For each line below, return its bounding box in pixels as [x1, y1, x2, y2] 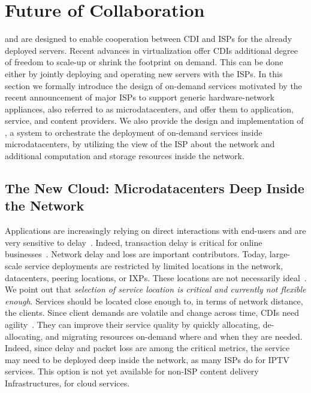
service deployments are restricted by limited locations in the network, [25, 260, 283, 272]
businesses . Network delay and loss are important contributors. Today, [5, 248, 267, 260]
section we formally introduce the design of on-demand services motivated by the [5, 79, 302, 92]
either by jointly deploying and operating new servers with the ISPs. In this [5, 67, 283, 80]
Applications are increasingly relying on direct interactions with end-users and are [5, 224, 306, 237]
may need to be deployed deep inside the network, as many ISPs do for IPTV [5, 353, 289, 365]
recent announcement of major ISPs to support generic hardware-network [5, 91, 274, 103]
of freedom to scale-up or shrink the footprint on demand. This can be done [5, 56, 283, 68]
